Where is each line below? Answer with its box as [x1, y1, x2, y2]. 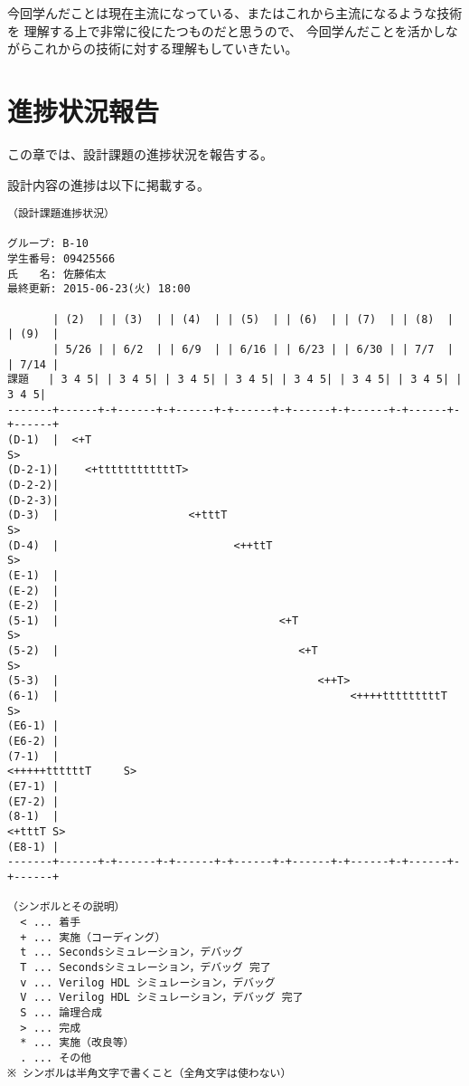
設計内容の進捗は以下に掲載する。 [7, 175, 210, 194]
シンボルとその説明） [17, 900, 126, 914]
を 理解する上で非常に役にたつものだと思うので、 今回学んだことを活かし [7, 21, 446, 40]
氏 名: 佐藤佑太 [7, 267, 107, 281]
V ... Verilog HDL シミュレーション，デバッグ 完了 [20, 991, 304, 1005]
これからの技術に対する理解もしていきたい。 [32, 39, 298, 58]
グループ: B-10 [7, 237, 89, 251]
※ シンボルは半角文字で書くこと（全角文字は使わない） [7, 1066, 292, 1080]
